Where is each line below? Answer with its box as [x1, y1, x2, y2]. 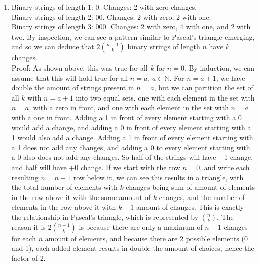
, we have [216, 72, 245, 83]
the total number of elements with [11, 182, 118, 192]
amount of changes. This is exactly [136, 202, 244, 212]
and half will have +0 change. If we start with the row [11, 161, 180, 172]
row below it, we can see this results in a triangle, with [73, 172, 244, 182]
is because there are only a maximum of [79, 221, 203, 232]
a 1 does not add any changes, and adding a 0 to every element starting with [11, 142, 250, 152]
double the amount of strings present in [11, 82, 134, 93]
